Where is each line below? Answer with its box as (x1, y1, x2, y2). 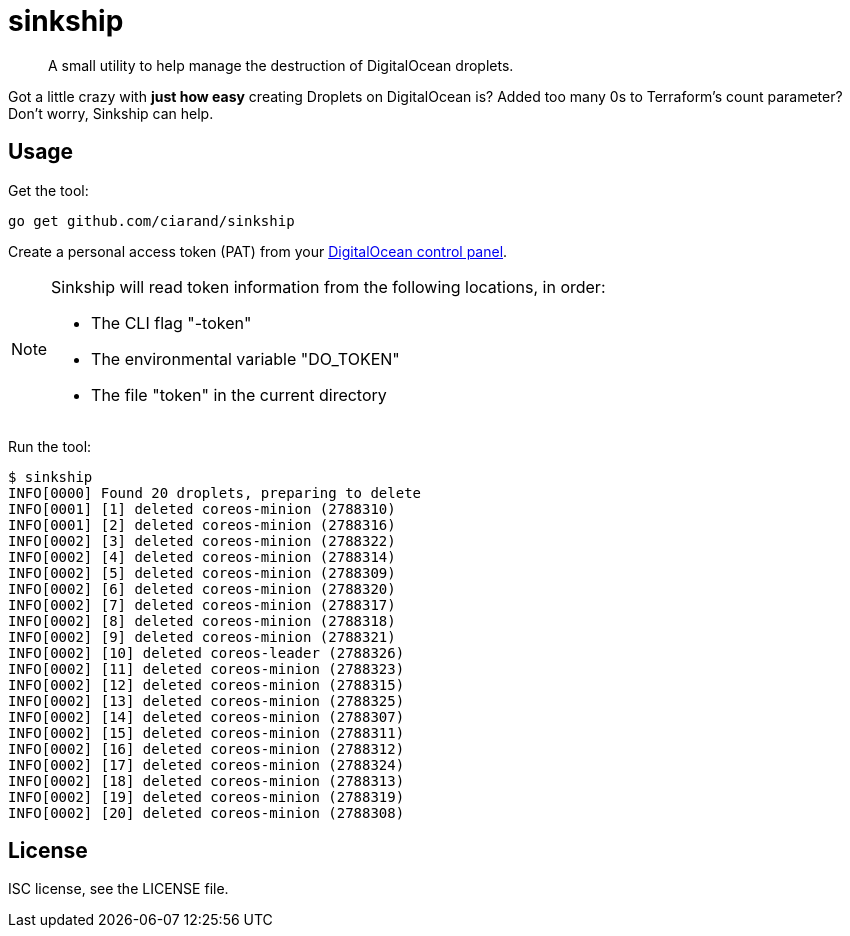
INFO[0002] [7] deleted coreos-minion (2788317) (8, 596, 396, 613)
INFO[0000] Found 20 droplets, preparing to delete (8, 484, 422, 501)
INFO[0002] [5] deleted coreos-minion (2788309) (8, 564, 396, 581)
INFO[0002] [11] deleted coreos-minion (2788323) (8, 660, 405, 677)
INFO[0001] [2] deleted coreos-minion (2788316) (8, 516, 396, 533)
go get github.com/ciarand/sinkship (8, 212, 295, 229)
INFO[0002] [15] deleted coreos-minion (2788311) (8, 724, 405, 741)
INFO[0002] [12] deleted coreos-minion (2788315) (8, 676, 405, 693)
